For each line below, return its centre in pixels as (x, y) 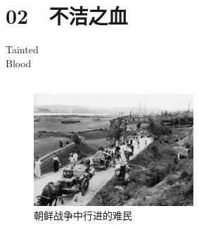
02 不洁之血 (67, 16)
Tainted (22, 49)
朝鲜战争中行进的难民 (83, 215)
